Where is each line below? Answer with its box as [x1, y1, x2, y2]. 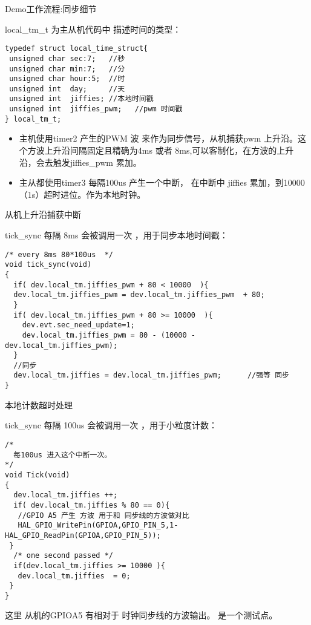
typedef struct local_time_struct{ [5, 44, 148, 53]
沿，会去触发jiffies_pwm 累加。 [19, 155, 142, 168]
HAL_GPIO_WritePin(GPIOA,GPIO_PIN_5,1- [18, 521, 178, 530]
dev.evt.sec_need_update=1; [22, 321, 135, 330]
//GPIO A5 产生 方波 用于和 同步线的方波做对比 [18, 511, 189, 520]
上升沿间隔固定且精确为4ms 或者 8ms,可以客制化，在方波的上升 [44, 144, 294, 157]
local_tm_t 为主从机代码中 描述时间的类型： [5, 22, 182, 35]
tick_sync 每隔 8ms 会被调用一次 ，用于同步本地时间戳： [5, 229, 228, 241]
